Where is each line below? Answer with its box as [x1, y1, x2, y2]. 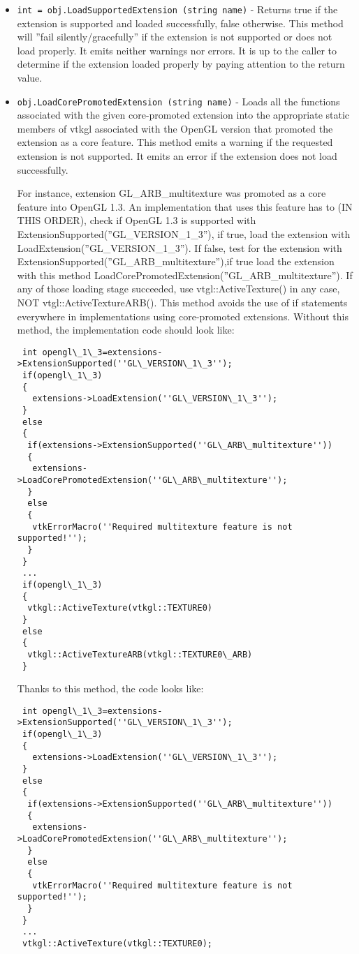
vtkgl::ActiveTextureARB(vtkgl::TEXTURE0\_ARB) [27, 649, 253, 659]
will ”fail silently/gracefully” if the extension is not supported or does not [17, 29, 332, 44]
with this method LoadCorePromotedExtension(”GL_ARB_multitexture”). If [17, 267, 353, 282]
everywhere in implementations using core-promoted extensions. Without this [17, 308, 349, 323]
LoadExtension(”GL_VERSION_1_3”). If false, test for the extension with [17, 240, 342, 255]
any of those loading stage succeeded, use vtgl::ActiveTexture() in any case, [17, 281, 340, 296]
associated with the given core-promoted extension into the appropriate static [17, 107, 350, 122]
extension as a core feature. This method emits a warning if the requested [17, 135, 333, 149]
